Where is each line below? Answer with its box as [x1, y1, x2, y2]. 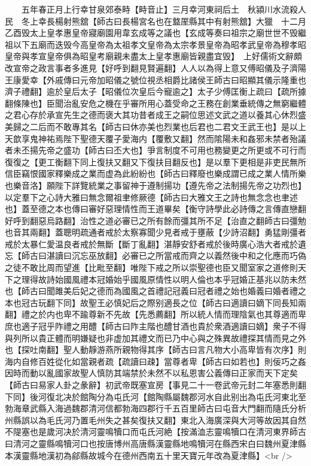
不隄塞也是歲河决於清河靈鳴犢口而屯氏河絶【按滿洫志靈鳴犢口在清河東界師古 [5, 425, 306, 438]
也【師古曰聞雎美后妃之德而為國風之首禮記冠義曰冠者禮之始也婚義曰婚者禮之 [5, 285, 306, 297]
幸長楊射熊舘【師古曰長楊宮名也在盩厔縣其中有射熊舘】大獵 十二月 [38, 14, 306, 27]
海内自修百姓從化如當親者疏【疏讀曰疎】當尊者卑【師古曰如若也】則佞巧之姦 [5, 355, 306, 367]
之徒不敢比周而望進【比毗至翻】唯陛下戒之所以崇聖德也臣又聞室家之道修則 [5, 261, 298, 274]
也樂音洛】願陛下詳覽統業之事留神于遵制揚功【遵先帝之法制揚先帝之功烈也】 [5, 178, 306, 191]
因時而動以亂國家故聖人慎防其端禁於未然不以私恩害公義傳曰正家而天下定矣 [5, 367, 298, 379]
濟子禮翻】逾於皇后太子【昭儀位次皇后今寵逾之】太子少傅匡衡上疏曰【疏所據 [5, 85, 306, 98]
